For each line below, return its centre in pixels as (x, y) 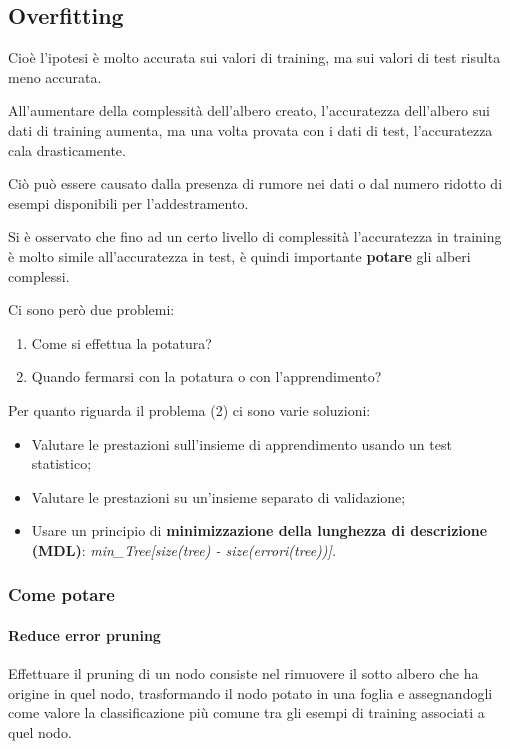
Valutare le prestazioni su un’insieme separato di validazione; (218, 496)
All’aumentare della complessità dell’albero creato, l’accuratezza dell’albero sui (249, 110)
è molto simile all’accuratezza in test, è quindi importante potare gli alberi (239, 255)
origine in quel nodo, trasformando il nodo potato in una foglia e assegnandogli (250, 692)
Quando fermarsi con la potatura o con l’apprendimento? (206, 376)
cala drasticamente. (67, 149)
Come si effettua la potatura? (121, 342)
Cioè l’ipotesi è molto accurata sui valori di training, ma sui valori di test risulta (254, 57)
